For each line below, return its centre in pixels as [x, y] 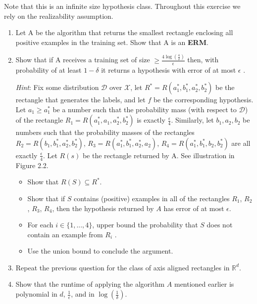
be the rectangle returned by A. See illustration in [158, 155]
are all [241, 143]
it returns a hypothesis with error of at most [169, 69]
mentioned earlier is [204, 284]
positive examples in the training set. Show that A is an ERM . [112, 42]
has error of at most [194, 208]
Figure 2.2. [32, 165]
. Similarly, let [192, 120]
